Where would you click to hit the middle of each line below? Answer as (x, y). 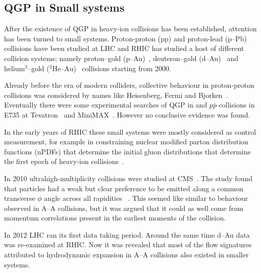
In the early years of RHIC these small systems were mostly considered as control (130, 131)
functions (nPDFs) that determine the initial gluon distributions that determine (127, 151)
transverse (20, 198)
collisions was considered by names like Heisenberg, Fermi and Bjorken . (116, 95)
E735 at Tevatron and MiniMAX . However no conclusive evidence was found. (127, 114)
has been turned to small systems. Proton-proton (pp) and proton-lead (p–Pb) (125, 38)
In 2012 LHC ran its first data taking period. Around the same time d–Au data (127, 234)
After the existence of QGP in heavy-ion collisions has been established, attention (130, 29)
